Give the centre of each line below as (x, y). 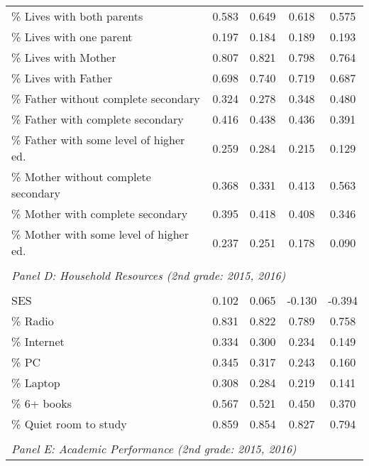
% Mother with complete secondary (100, 213)
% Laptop (36, 383)
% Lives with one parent (72, 37)
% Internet (38, 341)
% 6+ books (42, 403)
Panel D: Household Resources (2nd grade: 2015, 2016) (149, 275)
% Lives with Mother (64, 57)
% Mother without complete (81, 177)
